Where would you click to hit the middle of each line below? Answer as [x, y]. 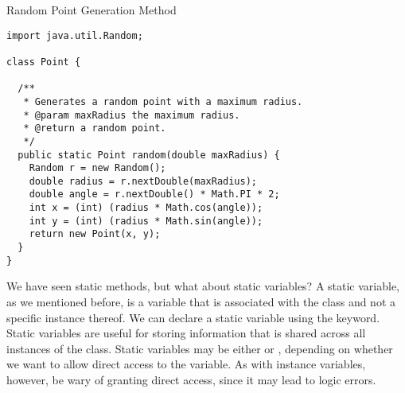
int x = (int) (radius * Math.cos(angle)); [146, 208]
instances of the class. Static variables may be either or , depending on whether [200, 348]
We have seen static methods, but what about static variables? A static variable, [203, 286]
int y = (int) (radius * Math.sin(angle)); [146, 221]
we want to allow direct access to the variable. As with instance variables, [186, 364]
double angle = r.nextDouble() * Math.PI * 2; [154, 195]
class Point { [44, 62]
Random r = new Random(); [97, 168]
